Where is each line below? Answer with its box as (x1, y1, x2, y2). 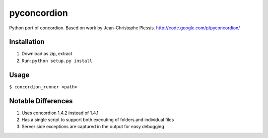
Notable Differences (9, 97, 73, 105)
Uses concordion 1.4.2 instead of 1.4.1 (21, 110, 99, 116)
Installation (9, 38, 45, 46)
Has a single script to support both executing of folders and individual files (21, 117, 174, 123)
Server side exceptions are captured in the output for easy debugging (21, 124, 164, 130)
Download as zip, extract (21, 51, 73, 57)
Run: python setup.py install (21, 58, 93, 64)
